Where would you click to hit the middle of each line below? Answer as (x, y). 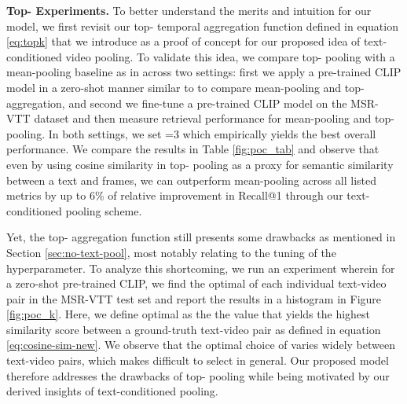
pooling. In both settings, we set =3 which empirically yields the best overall (191, 133)
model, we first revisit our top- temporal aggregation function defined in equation (202, 26)
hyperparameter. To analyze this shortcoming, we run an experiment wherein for (201, 268)
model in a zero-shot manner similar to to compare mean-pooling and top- (185, 87)
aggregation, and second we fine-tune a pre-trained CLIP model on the (177, 103)
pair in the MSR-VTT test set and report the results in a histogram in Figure (194, 298)
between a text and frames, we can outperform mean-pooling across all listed (191, 180)
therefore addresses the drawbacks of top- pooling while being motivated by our (198, 375)
